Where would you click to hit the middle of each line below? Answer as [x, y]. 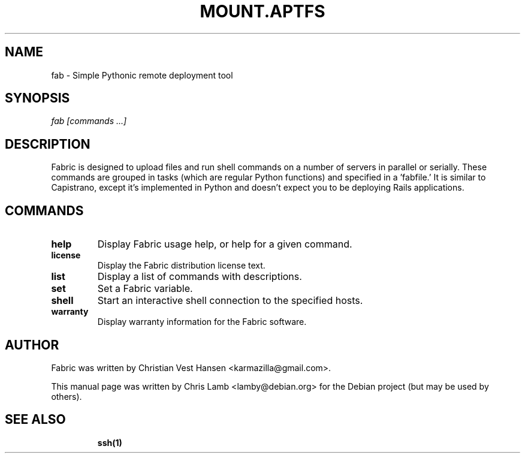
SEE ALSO [35, 420]
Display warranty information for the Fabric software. [202, 322]
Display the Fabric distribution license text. [181, 266]
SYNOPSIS [37, 98]
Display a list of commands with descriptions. [200, 277]
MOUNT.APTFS [262, 11]
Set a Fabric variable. [145, 289]
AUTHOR [32, 345]
